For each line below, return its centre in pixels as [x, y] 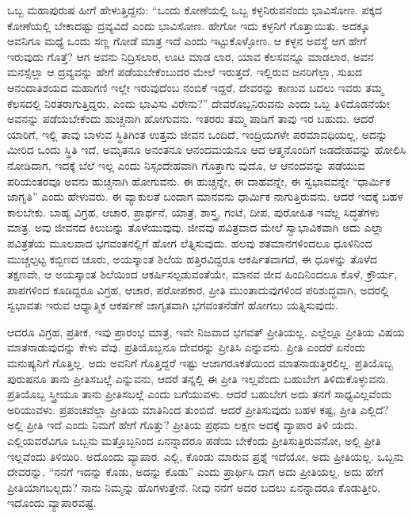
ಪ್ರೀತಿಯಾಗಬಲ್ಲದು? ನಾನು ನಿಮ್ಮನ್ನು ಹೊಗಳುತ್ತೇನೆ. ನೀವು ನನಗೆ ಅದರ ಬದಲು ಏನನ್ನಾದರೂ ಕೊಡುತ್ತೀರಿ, [194, 487]
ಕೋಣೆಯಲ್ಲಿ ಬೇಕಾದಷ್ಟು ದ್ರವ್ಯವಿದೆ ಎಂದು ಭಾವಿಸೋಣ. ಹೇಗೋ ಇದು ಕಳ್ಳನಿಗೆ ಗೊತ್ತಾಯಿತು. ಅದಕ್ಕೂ [189, 25]
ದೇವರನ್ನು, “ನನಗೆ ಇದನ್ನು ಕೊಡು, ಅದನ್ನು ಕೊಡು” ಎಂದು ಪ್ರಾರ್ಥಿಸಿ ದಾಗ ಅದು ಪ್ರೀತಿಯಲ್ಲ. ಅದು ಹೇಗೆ [195, 472]
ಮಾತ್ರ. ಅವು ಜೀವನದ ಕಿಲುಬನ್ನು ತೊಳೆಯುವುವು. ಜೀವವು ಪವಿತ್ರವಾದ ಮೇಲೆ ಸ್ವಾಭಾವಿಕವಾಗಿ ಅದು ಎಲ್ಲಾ [196, 227]
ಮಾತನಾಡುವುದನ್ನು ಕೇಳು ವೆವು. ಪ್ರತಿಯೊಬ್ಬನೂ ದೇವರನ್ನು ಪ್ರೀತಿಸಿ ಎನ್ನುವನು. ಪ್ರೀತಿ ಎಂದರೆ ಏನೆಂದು [187, 347]
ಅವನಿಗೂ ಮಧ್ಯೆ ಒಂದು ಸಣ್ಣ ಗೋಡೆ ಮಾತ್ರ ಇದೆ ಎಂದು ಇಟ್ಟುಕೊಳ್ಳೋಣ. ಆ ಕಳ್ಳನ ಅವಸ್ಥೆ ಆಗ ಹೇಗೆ [187, 41]
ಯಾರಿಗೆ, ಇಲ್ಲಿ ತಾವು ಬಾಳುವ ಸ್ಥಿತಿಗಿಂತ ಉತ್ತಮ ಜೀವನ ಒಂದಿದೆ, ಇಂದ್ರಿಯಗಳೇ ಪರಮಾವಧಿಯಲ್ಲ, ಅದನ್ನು [198, 134]
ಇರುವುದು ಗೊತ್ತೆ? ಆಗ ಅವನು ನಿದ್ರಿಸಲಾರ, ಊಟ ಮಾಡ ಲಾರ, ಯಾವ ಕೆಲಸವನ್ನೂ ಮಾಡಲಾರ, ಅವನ [191, 56]
